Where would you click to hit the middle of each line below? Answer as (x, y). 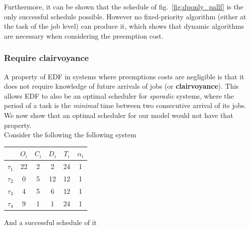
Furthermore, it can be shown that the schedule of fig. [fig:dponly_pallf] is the (124, 6)
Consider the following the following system (70, 135)
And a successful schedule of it (50, 222)
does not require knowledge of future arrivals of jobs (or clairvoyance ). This (122, 86)
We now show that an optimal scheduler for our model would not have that (119, 115)
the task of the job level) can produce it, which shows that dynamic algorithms (124, 26)
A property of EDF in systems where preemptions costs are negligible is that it (124, 76)
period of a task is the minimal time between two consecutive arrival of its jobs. (125, 105)
